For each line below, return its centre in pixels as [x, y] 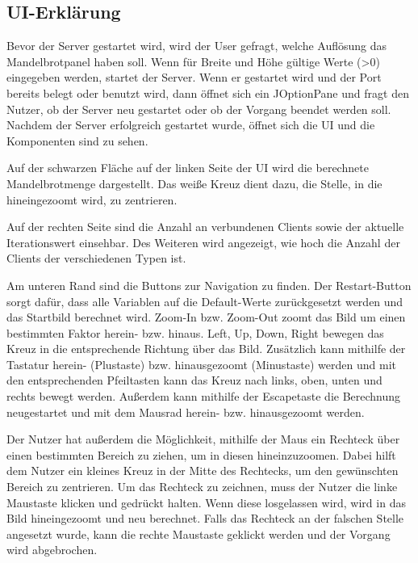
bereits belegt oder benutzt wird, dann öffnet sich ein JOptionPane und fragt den [208, 92]
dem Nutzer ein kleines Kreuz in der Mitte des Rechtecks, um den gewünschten [203, 471]
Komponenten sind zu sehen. [77, 140]
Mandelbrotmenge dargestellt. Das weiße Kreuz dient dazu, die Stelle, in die [194, 183]
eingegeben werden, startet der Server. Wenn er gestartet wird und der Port [194, 77]
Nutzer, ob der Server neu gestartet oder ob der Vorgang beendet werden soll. [199, 109]
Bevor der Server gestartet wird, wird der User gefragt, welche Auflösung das [197, 46]
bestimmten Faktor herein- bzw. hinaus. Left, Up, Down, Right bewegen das [195, 332]
